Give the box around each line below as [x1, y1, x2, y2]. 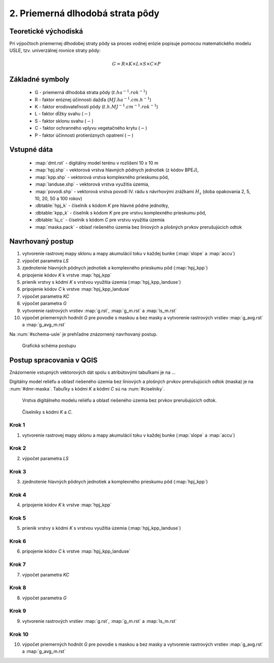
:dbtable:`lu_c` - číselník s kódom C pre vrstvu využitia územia [35, 217, 165, 223]
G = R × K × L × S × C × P [112, 61, 161, 67]
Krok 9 [9, 608, 26, 615]
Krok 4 [9, 491, 26, 498]
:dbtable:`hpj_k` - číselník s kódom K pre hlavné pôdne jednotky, [35, 202, 169, 208]
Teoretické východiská [9, 27, 83, 36]
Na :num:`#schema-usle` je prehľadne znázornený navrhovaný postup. [9, 331, 158, 337]
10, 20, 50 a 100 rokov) [35, 195, 83, 201]
